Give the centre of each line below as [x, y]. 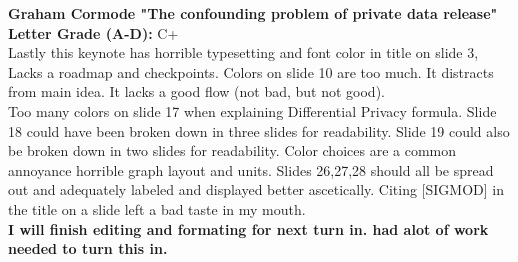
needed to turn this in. [88, 248]
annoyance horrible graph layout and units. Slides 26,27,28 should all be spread [251, 169]
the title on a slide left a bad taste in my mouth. [157, 208]
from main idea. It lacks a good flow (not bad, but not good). [196, 91]
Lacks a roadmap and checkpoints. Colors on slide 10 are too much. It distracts [251, 71]
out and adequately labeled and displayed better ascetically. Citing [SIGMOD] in [256, 189]
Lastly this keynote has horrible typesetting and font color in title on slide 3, [243, 52]
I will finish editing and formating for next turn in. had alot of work [248, 228]
